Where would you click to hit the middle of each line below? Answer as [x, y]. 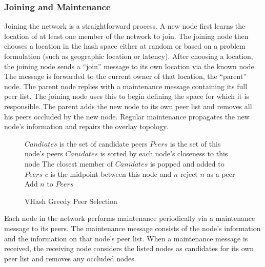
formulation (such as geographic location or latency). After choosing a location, [129, 56]
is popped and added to [187, 163]
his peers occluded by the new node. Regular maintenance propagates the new [127, 116]
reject [189, 173]
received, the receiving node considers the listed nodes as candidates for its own [129, 248]
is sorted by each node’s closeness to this [164, 153]
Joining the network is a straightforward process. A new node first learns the [125, 26]
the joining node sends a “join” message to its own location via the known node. [130, 66]
